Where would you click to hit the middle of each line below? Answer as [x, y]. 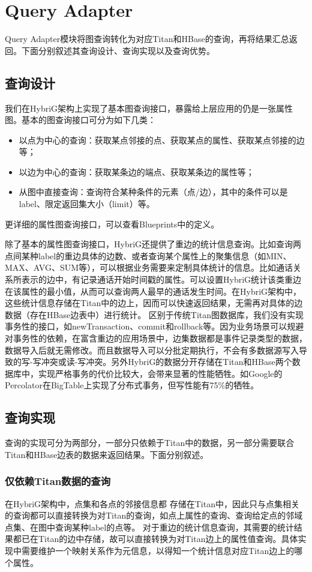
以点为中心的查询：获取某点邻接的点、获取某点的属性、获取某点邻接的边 [162, 140]
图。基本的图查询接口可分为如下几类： [80, 120]
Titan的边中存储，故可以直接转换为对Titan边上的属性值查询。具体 [168, 539]
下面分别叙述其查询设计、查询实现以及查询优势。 [118, 50]
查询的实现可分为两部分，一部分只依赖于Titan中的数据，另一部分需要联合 [150, 443]
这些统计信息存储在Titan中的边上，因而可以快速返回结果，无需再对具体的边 [154, 303]
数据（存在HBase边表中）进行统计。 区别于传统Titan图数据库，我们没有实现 [154, 314]
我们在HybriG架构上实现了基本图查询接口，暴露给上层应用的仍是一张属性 [149, 108]
